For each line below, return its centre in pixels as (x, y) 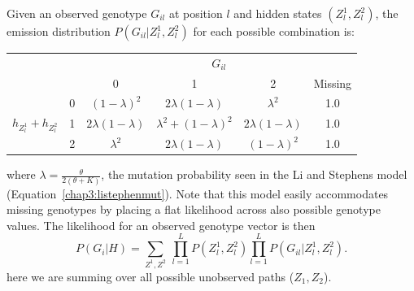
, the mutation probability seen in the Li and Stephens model (254, 174)
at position (196, 13)
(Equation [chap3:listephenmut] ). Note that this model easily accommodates (198, 193)
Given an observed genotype (77, 13)
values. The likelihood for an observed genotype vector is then (161, 225)
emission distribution (59, 31)
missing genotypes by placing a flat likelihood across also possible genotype (194, 209)
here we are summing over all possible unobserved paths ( (150, 276)
